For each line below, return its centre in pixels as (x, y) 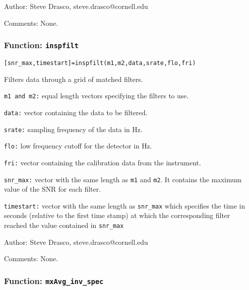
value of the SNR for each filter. (53, 189)
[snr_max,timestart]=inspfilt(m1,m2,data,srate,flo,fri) (100, 63)
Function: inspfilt (41, 45)
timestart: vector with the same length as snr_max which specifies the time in (125, 205)
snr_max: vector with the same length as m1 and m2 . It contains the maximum (123, 179)
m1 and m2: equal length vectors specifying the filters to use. (96, 96)
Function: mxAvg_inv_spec (54, 280)
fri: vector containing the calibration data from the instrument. (103, 162)
